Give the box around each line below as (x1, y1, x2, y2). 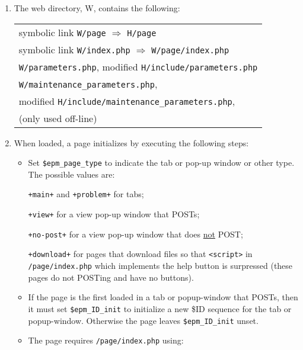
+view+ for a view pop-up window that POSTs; (28, 208, 200, 220)
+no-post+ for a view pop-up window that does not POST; (28, 227, 243, 240)
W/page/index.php (151, 45, 229, 55)
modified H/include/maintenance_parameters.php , (18, 94, 235, 108)
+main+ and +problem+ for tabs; (28, 188, 144, 200)
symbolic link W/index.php (18, 42, 130, 56)
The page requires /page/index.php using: (28, 334, 184, 346)
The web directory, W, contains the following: (14, 2, 180, 14)
